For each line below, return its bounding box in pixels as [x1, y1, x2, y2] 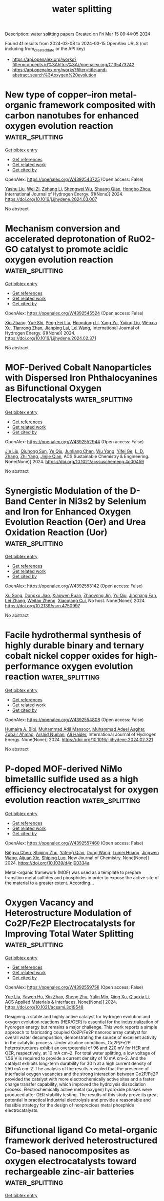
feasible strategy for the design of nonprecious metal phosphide [5, 1102, 135, 1108]
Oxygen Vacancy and [5, 897, 94, 908]
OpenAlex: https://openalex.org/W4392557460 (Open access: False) [5, 840, 143, 846]
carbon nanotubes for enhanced [5, 110, 139, 121]
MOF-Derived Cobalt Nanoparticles [5, 362, 152, 373]
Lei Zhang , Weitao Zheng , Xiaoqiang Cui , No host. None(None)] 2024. [5, 598, 146, 603]
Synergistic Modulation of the [5, 485, 128, 496]
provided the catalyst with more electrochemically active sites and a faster [5, 1076, 155, 1082]
